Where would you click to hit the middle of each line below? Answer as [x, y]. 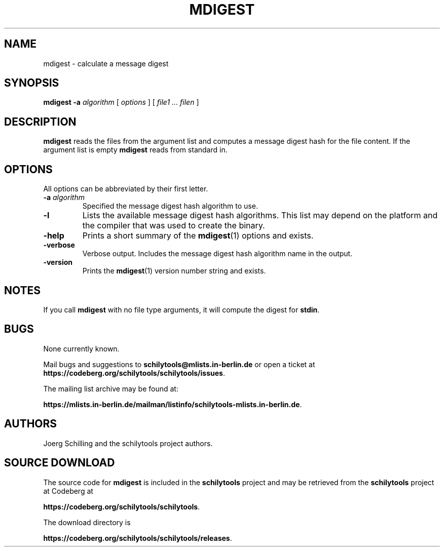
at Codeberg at [68, 491]
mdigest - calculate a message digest [106, 63]
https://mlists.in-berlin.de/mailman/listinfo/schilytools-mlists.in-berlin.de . [173, 404]
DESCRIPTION [40, 122]
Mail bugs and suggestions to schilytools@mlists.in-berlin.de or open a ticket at [179, 364]
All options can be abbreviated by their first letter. [126, 189]
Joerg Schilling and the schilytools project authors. [128, 443]
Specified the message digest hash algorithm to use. [170, 206]
